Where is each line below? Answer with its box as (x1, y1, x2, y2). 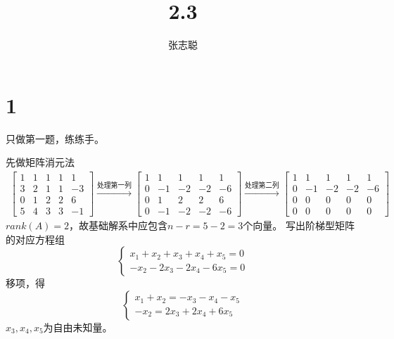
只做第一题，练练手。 (6, 131, 104, 146)
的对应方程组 (6, 231, 65, 246)
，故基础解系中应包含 (69, 218, 168, 232)
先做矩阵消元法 (6, 155, 75, 169)
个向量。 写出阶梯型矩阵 (243, 218, 355, 232)
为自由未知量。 (43, 319, 113, 334)
